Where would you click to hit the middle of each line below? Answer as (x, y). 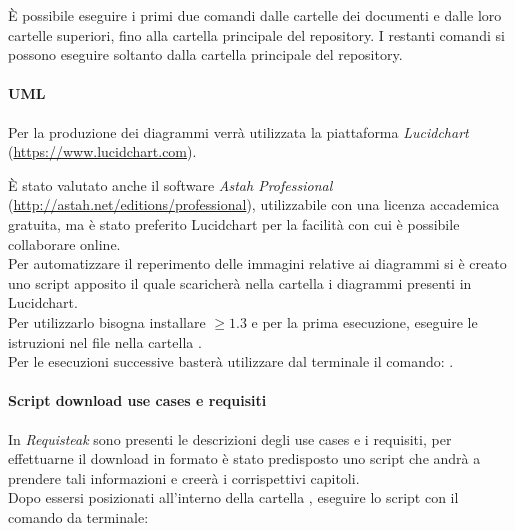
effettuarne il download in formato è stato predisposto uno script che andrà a (244, 458)
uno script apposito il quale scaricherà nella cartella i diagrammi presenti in (240, 282)
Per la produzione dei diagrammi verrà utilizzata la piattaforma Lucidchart (238, 131)
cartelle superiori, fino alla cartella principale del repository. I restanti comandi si (256, 34)
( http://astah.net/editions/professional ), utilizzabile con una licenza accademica (254, 204)
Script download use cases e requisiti (137, 400)
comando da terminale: (78, 516)
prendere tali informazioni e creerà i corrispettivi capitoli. (184, 477)
